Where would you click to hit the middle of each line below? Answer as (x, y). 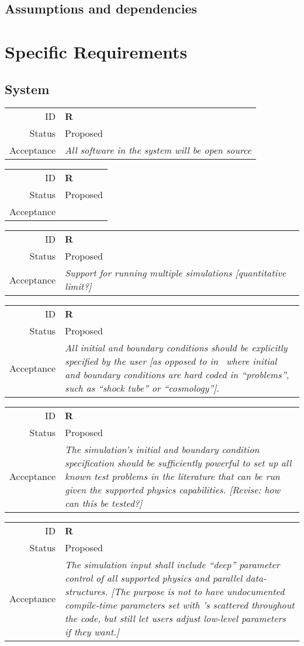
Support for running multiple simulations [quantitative (176, 273)
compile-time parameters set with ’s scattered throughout (180, 605)
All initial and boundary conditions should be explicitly (176, 348)
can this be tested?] (104, 503)
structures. (87, 592)
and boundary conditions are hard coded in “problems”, (177, 375)
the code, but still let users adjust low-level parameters (175, 619)
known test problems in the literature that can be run (172, 476)
